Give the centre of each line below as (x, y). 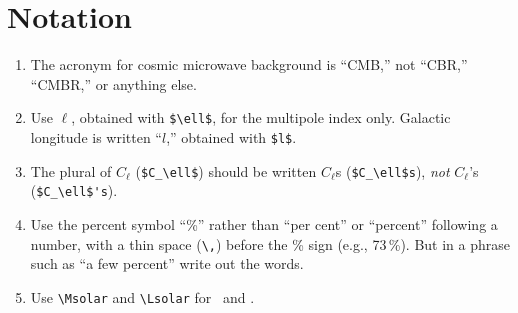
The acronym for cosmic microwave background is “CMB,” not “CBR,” (249, 64)
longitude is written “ (96, 136)
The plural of (71, 170)
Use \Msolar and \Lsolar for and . (142, 296)
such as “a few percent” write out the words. (167, 263)
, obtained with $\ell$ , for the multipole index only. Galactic (261, 117)
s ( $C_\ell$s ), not (392, 170)
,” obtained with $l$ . (231, 136)
